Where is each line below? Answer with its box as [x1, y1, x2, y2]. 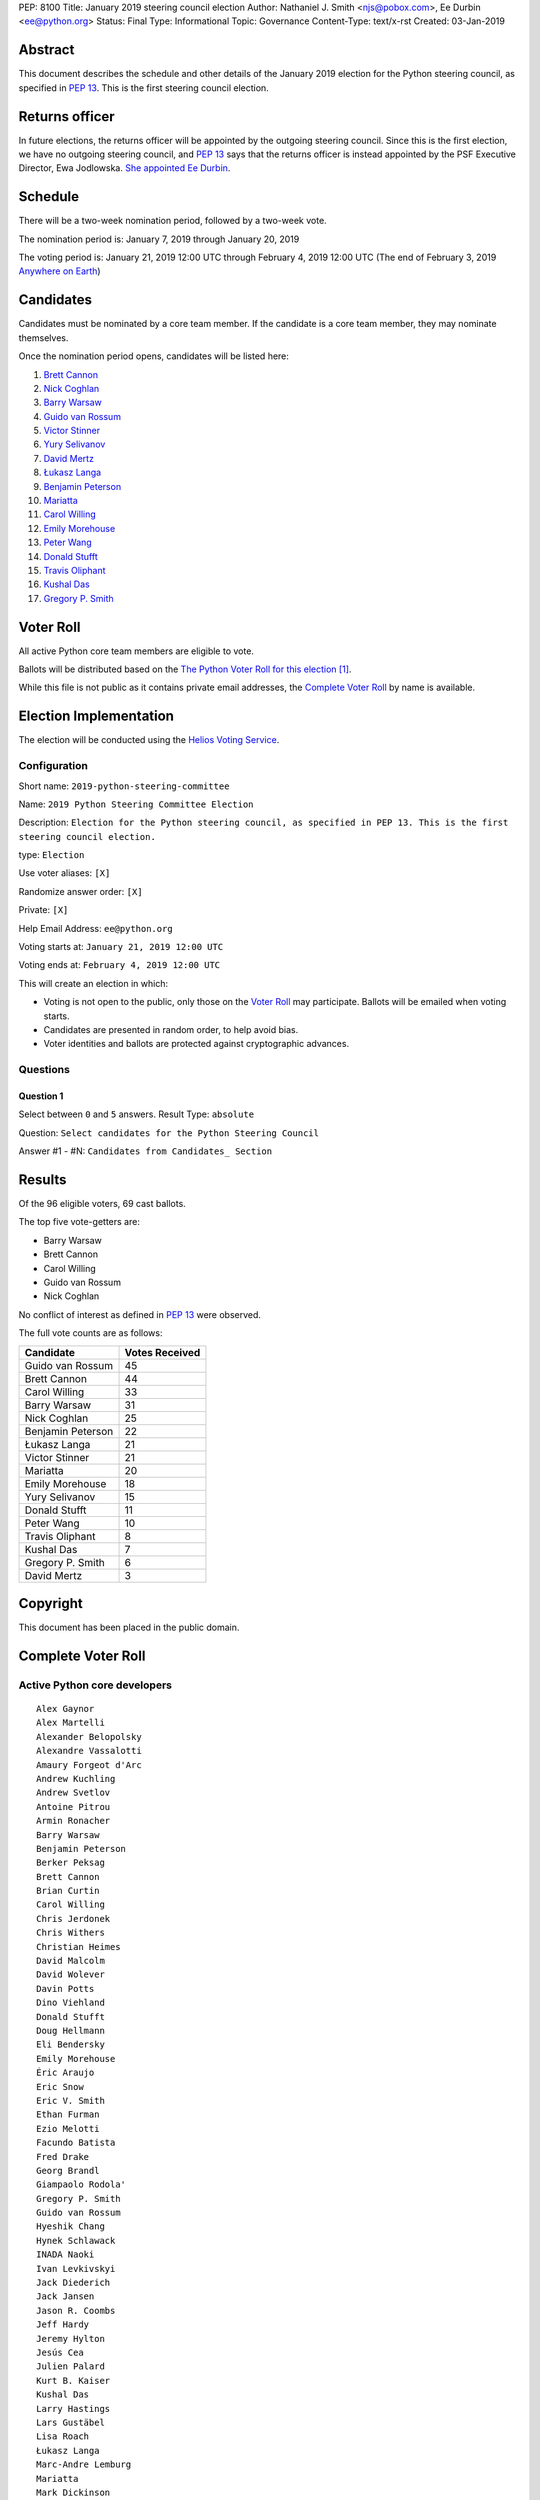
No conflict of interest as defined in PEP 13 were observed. [18, 1308, 262, 1320]
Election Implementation [18, 708, 175, 725]
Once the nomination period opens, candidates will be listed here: [18, 350, 290, 362]
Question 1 [18, 1090, 64, 1102]
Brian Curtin [36, 1885, 100, 1897]
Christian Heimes [36, 1941, 121, 1952]
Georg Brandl [36, 2165, 100, 2176]
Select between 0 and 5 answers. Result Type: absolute [18, 1108, 255, 1120]
